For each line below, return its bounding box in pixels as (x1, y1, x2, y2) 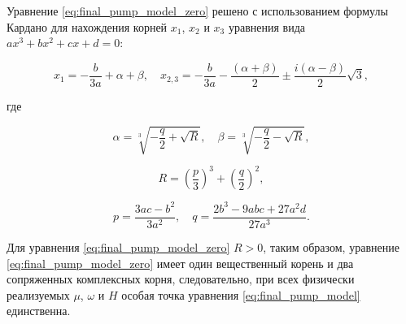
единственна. (7, 302, 71, 319)
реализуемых (7, 286, 70, 303)
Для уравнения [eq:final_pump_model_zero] (7, 239, 230, 256)
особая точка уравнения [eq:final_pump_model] (121, 286, 360, 303)
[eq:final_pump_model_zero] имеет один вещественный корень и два (7, 254, 354, 271)
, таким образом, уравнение (263, 239, 399, 256)
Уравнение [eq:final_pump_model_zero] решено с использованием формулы (7, 2, 388, 19)
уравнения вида (228, 18, 305, 35)
